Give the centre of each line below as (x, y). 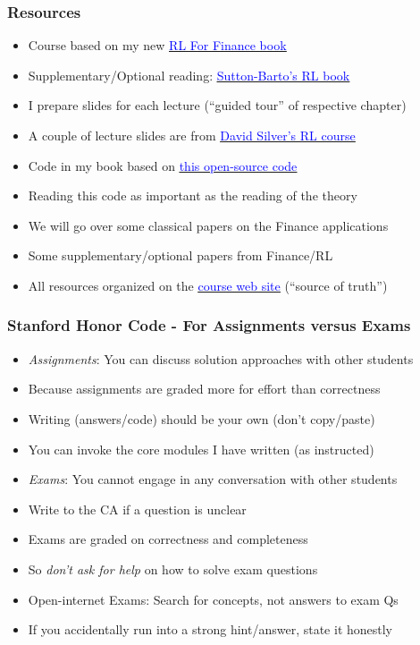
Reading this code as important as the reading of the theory (193, 195)
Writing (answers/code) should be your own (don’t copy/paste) (202, 418)
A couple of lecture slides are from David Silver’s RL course (192, 135)
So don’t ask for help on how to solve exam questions (173, 569)
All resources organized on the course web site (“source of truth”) (208, 285)
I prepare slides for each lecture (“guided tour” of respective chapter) (217, 105)
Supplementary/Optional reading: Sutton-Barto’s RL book (189, 75)
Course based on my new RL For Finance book (157, 45)
